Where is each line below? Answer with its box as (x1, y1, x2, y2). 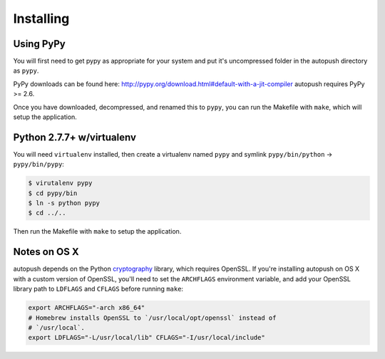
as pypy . (13, 66, 39, 75)
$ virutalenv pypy (28, 179, 93, 187)
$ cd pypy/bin (28, 189, 78, 197)
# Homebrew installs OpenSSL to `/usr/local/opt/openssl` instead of (28, 313, 277, 322)
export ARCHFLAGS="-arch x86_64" (28, 303, 145, 312)
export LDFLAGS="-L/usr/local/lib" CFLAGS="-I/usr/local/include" (28, 333, 265, 342)
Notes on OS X (13, 246, 79, 258)
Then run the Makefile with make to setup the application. (13, 227, 182, 236)
